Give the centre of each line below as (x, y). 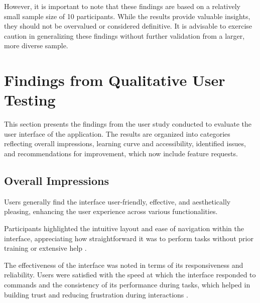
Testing (30, 100)
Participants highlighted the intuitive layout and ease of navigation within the (124, 228)
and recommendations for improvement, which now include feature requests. (121, 154)
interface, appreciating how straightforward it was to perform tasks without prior (129, 238)
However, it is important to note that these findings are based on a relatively (122, 6)
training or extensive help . (45, 248)
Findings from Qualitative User (115, 80)
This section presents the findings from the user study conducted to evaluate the (128, 124)
